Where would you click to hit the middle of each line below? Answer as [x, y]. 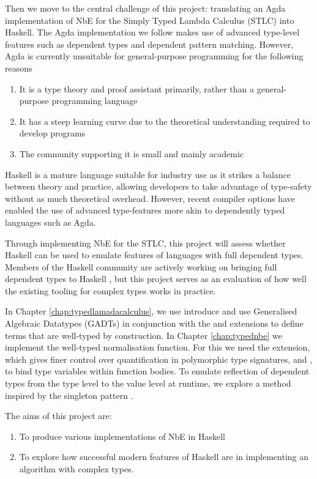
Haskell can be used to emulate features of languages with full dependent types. [154, 255]
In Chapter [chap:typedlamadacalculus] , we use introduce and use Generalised [151, 311]
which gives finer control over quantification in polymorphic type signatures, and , [159, 359]
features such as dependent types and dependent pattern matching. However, [149, 44]
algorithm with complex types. [76, 469]
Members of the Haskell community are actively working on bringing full [141, 266]
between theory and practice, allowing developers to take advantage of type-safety [158, 186]
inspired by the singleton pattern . [69, 395]
